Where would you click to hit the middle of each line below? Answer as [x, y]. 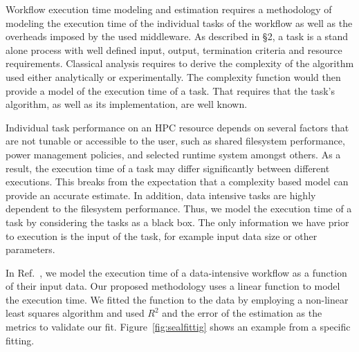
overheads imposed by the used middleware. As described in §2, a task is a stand [177, 36]
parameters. [30, 249]
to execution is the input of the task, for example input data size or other [162, 235]
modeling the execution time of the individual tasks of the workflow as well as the [179, 22]
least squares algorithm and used [75, 313]
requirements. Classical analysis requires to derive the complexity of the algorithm [180, 63]
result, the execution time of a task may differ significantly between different [168, 168]
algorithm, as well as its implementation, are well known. [127, 104]
